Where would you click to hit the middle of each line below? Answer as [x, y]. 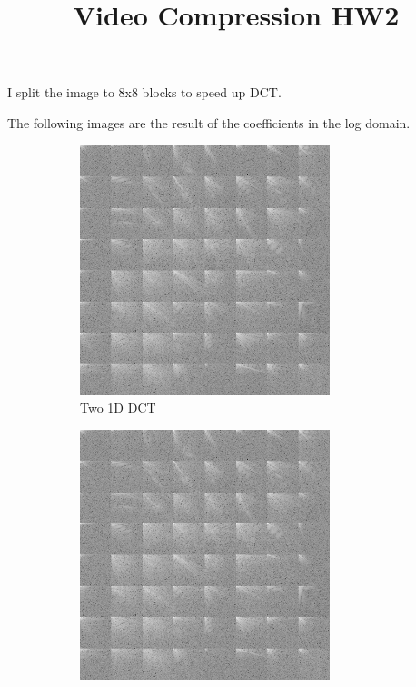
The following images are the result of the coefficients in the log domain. [209, 122]
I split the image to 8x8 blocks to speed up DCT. [144, 92]
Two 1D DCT [118, 408]
